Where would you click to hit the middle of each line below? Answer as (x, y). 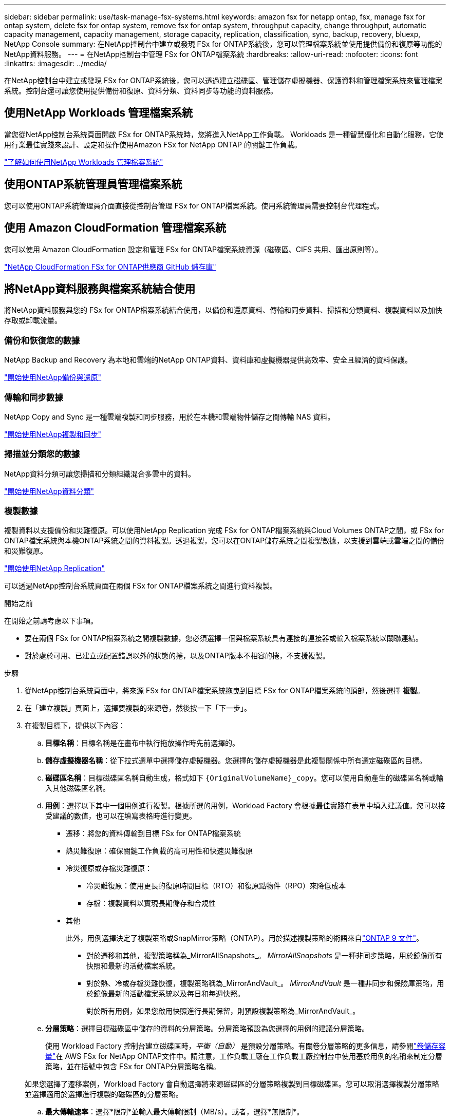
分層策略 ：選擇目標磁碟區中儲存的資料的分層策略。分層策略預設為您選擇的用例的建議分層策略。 (207, 1029)
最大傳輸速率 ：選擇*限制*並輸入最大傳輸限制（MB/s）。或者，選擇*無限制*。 (175, 1112)
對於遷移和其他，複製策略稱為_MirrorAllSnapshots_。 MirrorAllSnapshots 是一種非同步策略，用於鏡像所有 (264, 956)
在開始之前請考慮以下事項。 (51, 621)
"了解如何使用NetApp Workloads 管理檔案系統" (84, 162)
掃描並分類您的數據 (42, 454)
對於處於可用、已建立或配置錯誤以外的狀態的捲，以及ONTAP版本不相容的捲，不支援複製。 (177, 656)
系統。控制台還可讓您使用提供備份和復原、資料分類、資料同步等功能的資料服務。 (141, 91)
